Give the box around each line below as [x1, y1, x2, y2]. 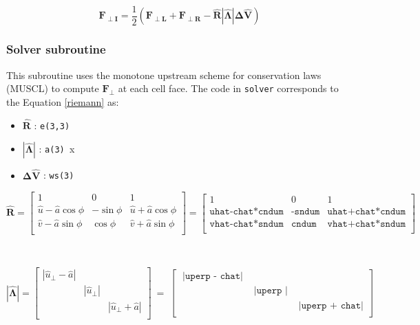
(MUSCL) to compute [6, 81, 99, 96]
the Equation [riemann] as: [6, 94, 119, 109]
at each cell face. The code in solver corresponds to [118, 81, 339, 96]
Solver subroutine [6, 41, 106, 58]
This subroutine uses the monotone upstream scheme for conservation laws [6, 67, 322, 82]
